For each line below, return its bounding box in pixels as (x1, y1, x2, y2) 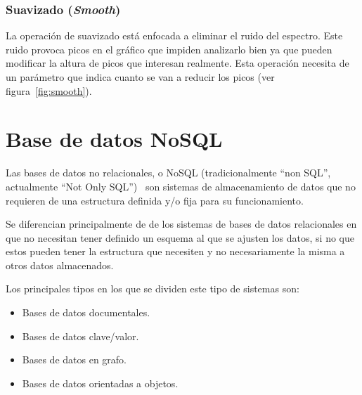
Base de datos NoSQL (6, 124, 223, 153)
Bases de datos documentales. (22, 305, 150, 320)
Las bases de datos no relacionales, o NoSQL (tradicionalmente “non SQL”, (6, 165, 331, 180)
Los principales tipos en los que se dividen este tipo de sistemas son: (6, 281, 299, 296)
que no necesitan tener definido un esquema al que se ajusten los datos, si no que (6, 230, 354, 245)
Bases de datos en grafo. (22, 352, 127, 367)
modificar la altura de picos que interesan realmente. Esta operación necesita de (6, 56, 349, 70)
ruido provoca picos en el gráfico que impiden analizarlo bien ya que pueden (6, 41, 332, 56)
